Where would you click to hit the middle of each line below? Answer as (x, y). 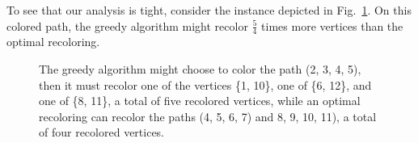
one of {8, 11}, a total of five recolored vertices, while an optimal (200, 101)
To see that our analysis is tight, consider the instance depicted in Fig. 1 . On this (209, 10)
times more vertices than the (332, 25)
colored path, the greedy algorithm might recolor (127, 25)
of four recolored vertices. (102, 132)
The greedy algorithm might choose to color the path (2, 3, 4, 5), (200, 69)
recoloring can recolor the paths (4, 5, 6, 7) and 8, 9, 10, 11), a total (208, 116)
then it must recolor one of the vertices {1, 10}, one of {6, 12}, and (205, 84)
